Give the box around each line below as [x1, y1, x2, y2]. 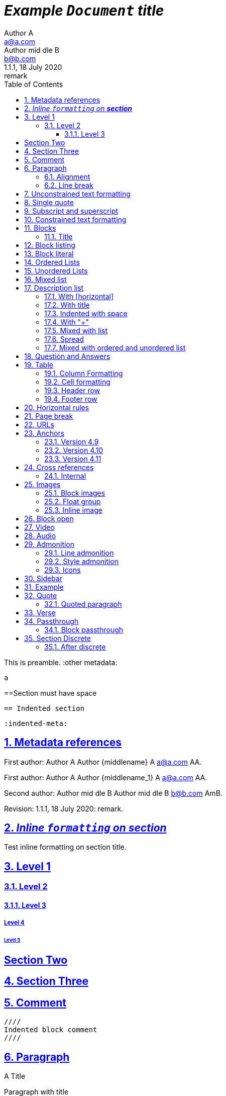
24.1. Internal [44, 471, 86, 480]
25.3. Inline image [44, 505, 102, 514]
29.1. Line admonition [44, 548, 114, 557]
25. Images [24, 480, 61, 489]
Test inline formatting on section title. [4, 843, 127, 852]
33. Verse [24, 608, 56, 617]
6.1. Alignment [44, 172, 90, 181]
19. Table [24, 360, 53, 369]
